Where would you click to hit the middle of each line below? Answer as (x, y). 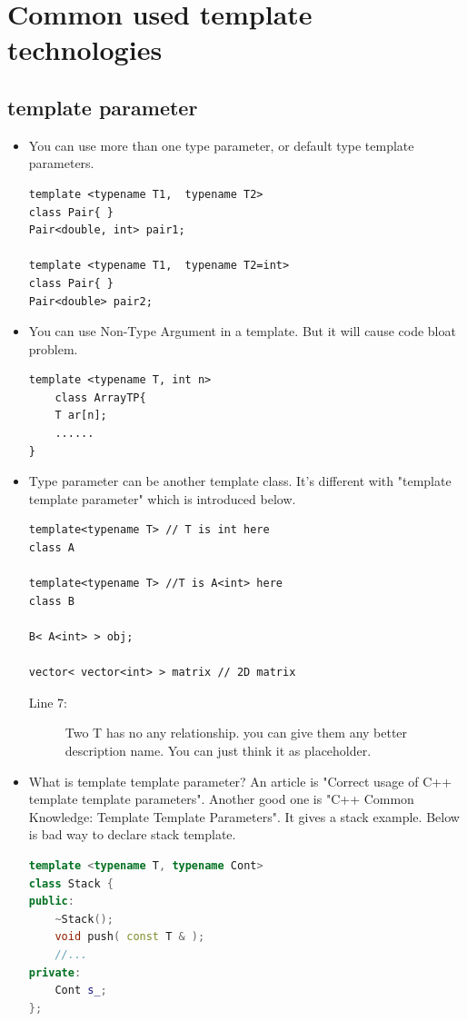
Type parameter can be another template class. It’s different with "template (240, 481)
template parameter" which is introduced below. (162, 498)
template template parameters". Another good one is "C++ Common (221, 799)
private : (55, 972)
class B (51, 601)
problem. (53, 348)
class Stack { (71, 883)
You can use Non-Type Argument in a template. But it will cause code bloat (242, 331)
